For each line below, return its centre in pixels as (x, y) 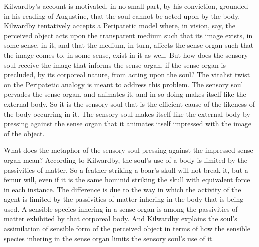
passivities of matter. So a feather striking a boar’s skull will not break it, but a (126, 170)
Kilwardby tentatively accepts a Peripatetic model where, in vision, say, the (120, 26)
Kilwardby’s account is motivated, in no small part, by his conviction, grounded (126, 6)
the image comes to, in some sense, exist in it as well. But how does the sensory (126, 55)
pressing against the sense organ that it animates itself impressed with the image (128, 124)
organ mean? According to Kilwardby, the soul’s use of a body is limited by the (126, 160)
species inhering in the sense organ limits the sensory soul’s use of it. (109, 238)
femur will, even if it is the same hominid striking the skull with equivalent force (127, 180)
